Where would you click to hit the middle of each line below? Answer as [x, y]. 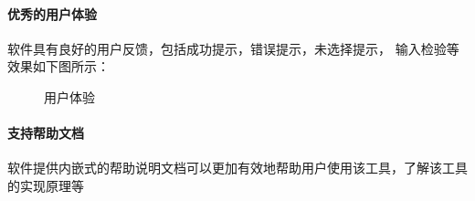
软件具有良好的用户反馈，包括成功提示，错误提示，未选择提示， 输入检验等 [233, 48]
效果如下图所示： [58, 66]
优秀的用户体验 [52, 13]
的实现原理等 [46, 185]
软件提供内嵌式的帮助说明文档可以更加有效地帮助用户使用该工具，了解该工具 [237, 168]
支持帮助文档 [46, 133]
